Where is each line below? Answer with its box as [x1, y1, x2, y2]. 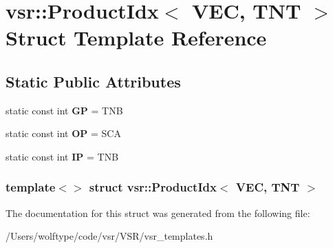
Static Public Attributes [6, 70, 181, 92]
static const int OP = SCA [6, 126, 121, 141]
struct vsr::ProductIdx [89, 178, 217, 196]
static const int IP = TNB [6, 149, 119, 163]
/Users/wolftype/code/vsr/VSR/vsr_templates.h [6, 229, 213, 243]
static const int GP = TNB [6, 103, 123, 117]
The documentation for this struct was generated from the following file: [6, 205, 310, 220]
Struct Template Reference [6, 23, 267, 52]
